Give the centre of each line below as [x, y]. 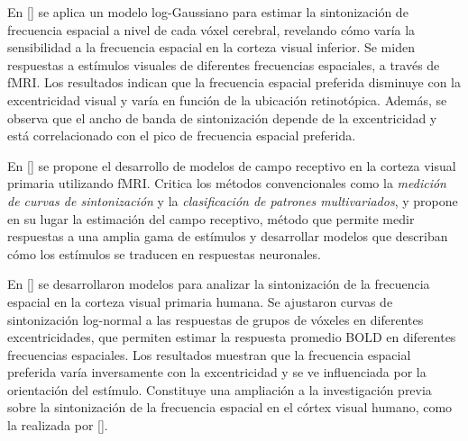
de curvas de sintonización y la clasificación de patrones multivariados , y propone [233, 200]
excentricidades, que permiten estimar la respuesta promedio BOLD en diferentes [232, 337]
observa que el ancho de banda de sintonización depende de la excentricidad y [222, 117]
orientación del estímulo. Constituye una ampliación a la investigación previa [220, 389]
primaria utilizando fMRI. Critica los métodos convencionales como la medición [227, 183]
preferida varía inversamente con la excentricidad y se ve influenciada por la [217, 372]
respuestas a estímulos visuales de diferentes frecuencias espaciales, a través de [224, 64]
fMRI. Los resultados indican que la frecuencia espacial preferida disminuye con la [234, 82]
